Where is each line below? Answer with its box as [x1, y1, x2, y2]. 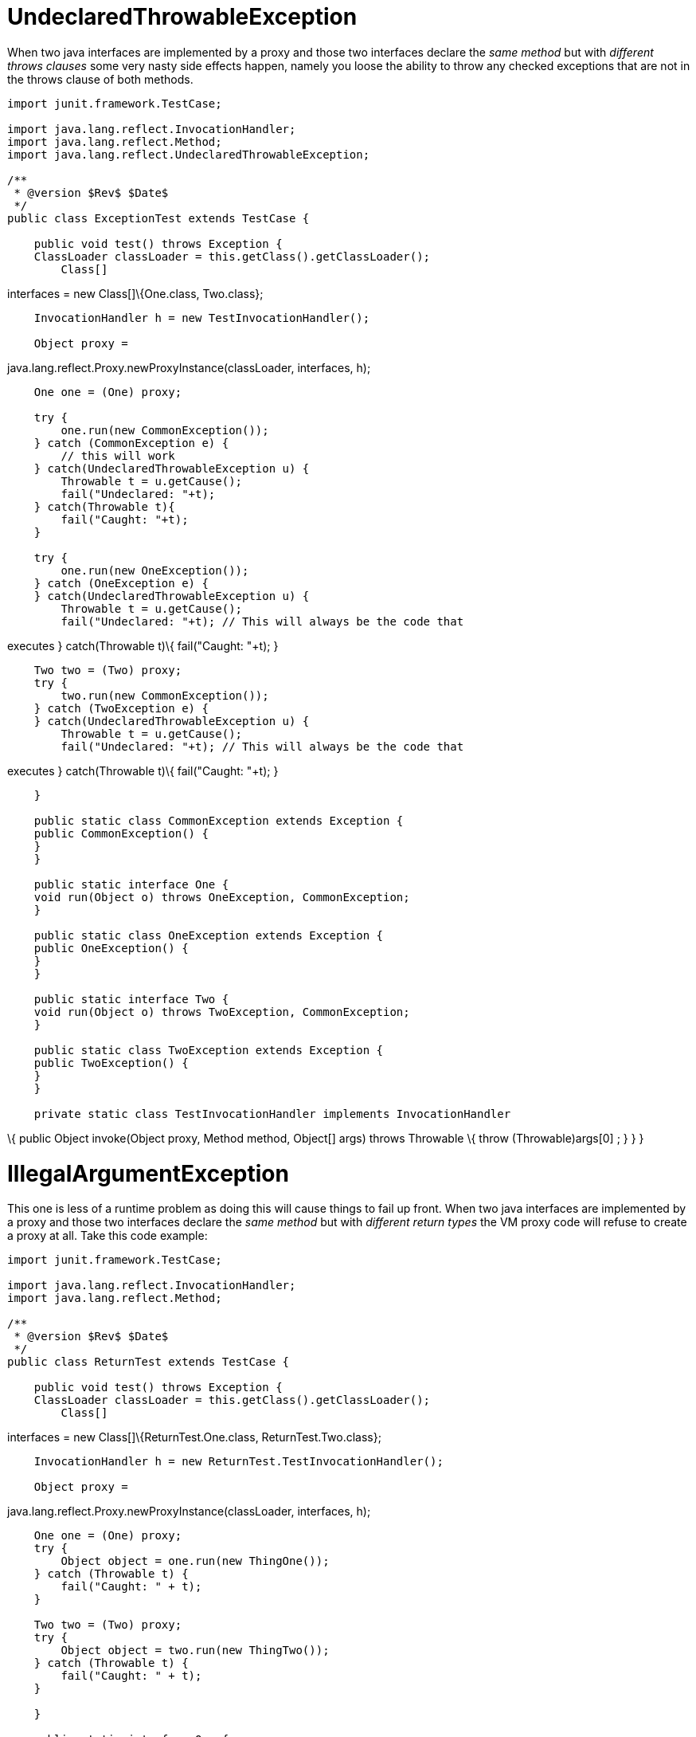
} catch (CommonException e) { [33, 436, 229, 449]
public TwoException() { [33, 1056, 189, 1069]
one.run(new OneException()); [61, 563, 249, 577]
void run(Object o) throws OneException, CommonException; [33, 890, 410, 904]
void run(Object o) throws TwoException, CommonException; [33, 1005, 410, 1018]
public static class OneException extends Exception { [33, 928, 384, 942]
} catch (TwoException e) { [33, 701, 209, 715]
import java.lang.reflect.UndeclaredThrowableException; [7, 147, 370, 161]
